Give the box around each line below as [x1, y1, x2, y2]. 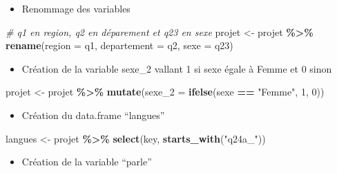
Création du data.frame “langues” [21, 107, 165, 122]
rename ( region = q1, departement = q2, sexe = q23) [6, 38, 233, 53]
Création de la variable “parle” [21, 154, 152, 169]
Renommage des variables [21, 1, 131, 15]
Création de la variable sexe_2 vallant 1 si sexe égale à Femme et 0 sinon [21, 61, 332, 75]
